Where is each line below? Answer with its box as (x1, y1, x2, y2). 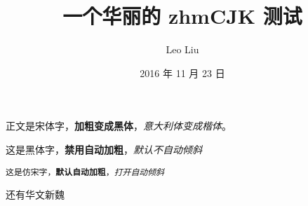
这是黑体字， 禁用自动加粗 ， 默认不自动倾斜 (6, 142, 202, 156)
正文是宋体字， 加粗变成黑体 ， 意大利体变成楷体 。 (6, 118, 232, 133)
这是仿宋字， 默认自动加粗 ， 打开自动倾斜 (6, 167, 164, 177)
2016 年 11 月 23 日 (140, 65, 225, 80)
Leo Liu (166, 42, 199, 57)
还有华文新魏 (6, 187, 65, 202)
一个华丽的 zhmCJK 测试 (62, 1, 302, 30)
